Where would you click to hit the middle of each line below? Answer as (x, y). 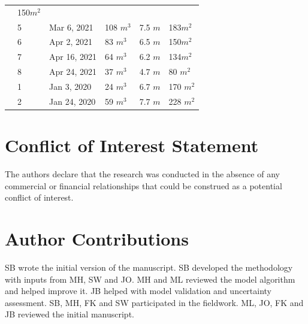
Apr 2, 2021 (70, 42)
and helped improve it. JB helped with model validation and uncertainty (138, 291)
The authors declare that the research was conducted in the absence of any (142, 174)
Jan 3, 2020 (70, 86)
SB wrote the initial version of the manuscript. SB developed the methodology (149, 267)
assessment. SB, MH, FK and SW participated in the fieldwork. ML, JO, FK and (154, 302)
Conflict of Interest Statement (132, 145)
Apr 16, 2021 (73, 57)
